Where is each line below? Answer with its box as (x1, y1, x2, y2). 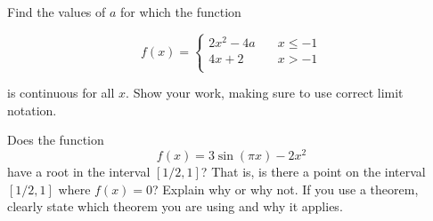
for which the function (120, 3, 241, 20)
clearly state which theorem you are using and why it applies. (7, 197, 343, 216)
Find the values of (7, 3, 106, 20)
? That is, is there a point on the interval (200, 162, 426, 181)
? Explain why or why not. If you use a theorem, (152, 179, 419, 198)
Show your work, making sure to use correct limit (133, 83, 404, 102)
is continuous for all (7, 83, 115, 102)
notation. (7, 100, 57, 119)
